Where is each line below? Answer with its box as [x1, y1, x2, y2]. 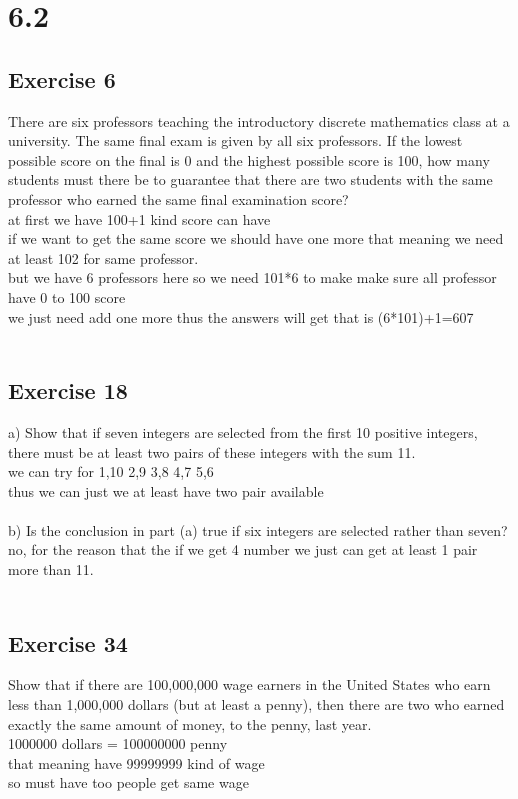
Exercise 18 [8, 375, 128, 406]
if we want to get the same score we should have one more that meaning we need [8, 228, 504, 249]
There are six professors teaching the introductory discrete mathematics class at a [8, 110, 510, 131]
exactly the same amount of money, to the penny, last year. [8, 713, 372, 734]
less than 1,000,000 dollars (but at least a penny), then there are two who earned [8, 694, 505, 715]
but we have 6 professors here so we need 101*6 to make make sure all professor [8, 267, 497, 288]
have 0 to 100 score [8, 286, 126, 307]
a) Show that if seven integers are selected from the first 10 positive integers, [8, 421, 478, 442]
